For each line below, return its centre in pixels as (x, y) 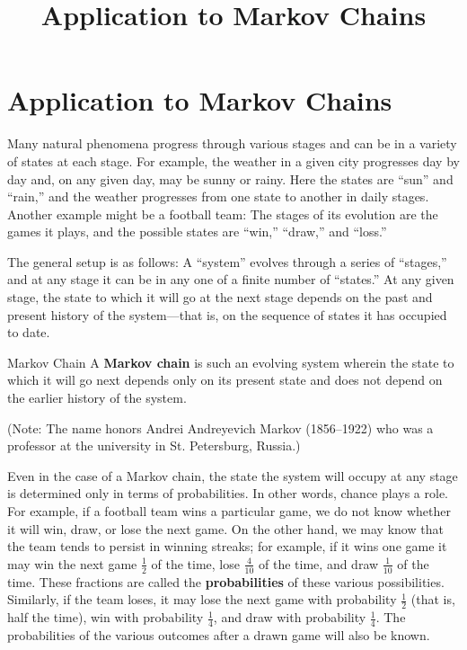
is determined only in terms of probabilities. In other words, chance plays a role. (228, 493)
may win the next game (72, 563)
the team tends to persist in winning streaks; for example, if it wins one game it (227, 546)
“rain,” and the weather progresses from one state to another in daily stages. (218, 196)
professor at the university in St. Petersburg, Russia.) (154, 445)
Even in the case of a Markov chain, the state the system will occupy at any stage (233, 475)
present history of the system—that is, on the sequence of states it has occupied (227, 314)
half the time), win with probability (106, 617)
